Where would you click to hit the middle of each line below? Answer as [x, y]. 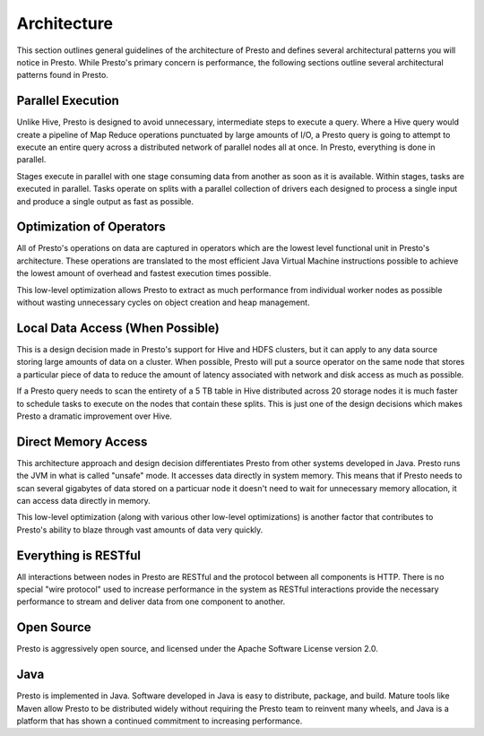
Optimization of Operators [91, 227]
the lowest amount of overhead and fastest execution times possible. [144, 273]
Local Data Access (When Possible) [118, 328]
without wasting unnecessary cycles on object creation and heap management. [163, 303]
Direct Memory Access [82, 442]
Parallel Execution [68, 101]
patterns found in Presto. [63, 75]
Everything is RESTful [78, 555]
